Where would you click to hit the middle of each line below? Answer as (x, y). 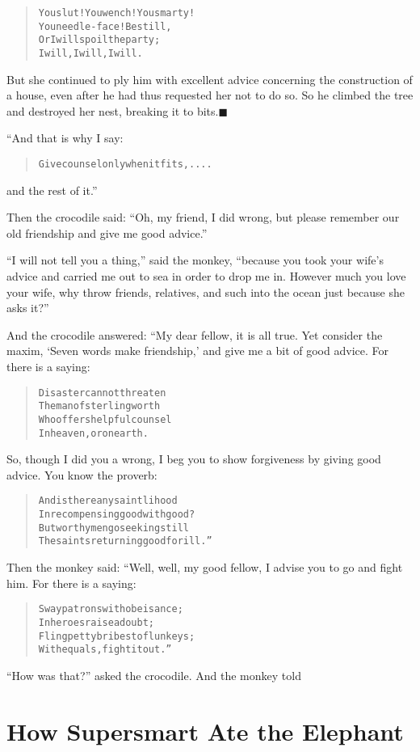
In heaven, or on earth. (93, 433)
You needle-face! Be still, (105, 26)
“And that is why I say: (65, 138)
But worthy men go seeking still (113, 528)
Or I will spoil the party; (99, 40)
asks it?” (28, 308)
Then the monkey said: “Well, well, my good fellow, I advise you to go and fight (205, 567)
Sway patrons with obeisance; (111, 609)
